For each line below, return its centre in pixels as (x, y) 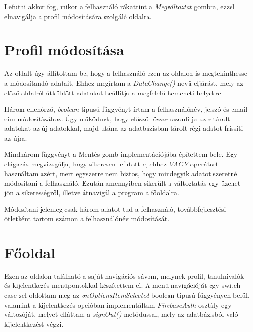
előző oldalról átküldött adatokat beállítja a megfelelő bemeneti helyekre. (114, 92)
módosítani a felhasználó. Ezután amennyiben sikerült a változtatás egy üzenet (123, 183)
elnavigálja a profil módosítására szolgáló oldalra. (78, 16)
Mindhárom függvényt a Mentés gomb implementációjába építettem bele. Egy (121, 154)
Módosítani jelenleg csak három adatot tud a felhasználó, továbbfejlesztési (115, 209)
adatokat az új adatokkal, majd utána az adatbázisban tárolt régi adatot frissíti (124, 128)
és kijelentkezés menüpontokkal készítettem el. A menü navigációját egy (112, 285)
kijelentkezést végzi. (34, 323)
